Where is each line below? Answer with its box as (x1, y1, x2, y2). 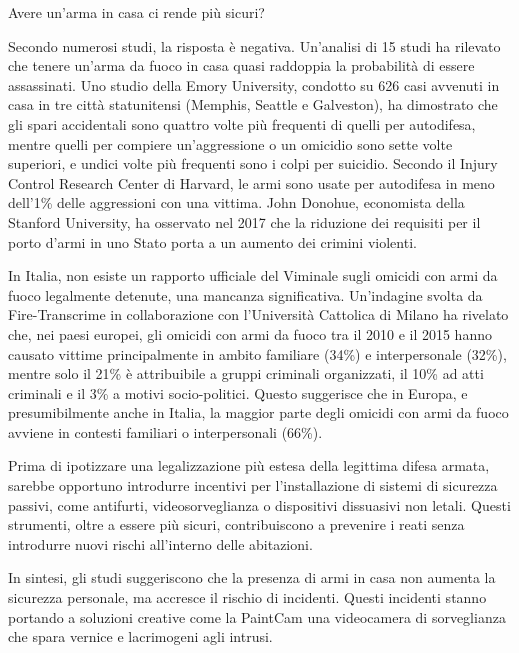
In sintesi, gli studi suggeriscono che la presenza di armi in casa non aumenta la (8, 567, 496, 588)
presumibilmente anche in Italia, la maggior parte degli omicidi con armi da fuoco (8, 402, 509, 423)
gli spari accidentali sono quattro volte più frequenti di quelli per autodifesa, (8, 113, 476, 134)
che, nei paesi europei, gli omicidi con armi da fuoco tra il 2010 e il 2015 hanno (8, 323, 492, 344)
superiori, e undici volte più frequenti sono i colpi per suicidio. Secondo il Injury (8, 153, 498, 174)
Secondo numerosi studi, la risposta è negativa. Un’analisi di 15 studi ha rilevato (8, 35, 501, 56)
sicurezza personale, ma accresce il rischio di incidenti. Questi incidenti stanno (8, 587, 487, 608)
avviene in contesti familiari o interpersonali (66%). (8, 421, 323, 442)
